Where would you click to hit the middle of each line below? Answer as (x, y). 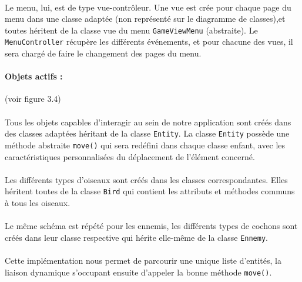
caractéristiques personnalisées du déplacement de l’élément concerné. (130, 156)
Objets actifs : (34, 76)
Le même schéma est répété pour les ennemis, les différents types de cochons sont (151, 226)
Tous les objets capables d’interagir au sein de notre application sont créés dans (148, 122)
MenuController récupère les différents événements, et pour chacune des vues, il (149, 42)
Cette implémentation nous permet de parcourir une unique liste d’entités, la (143, 261)
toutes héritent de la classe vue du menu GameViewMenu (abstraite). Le (131, 30)
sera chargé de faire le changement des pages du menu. (103, 53)
